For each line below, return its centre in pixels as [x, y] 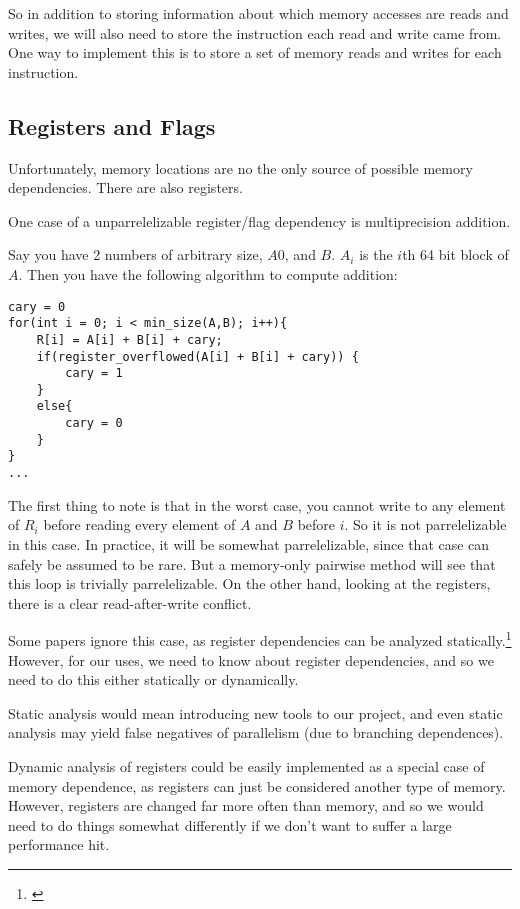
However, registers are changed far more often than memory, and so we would [246, 805]
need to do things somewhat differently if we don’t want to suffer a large [230, 824]
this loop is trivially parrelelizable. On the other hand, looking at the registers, [249, 583]
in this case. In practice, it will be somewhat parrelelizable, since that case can [249, 543]
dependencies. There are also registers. [125, 187]
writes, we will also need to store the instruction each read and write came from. [255, 32]
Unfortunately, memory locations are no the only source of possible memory [240, 167]
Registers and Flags [112, 125]
